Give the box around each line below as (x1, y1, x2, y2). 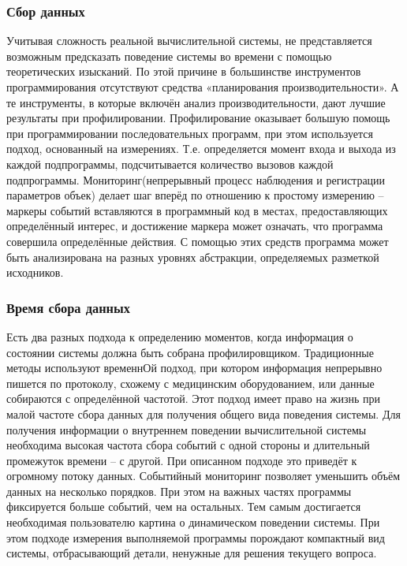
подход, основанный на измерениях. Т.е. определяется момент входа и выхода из (6, 140, 396, 157)
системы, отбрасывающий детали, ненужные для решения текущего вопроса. (6, 545, 377, 561)
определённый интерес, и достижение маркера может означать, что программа (6, 218, 383, 234)
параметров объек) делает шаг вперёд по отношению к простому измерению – (6, 187, 384, 203)
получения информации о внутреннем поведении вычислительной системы (6, 421, 367, 438)
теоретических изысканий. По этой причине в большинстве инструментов (6, 63, 361, 80)
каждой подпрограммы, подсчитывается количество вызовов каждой (6, 155, 334, 172)
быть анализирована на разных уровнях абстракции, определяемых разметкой (6, 248, 379, 265)
